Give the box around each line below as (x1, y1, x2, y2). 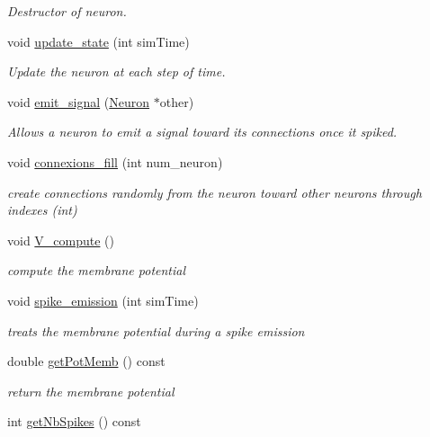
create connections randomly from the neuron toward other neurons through (7, 183, 422, 201)
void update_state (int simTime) (7, 31, 190, 50)
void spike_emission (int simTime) (7, 290, 199, 309)
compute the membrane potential (7, 261, 186, 280)
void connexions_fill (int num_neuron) (7, 152, 223, 171)
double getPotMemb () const (7, 352, 166, 370)
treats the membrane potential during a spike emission (7, 321, 305, 340)
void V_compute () (7, 230, 115, 249)
